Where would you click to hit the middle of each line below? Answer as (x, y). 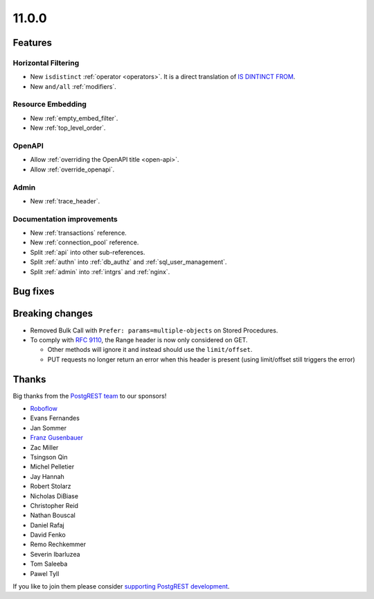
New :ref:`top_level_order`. (68, 128)
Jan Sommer (48, 428)
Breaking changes (53, 313)
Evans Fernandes (55, 418)
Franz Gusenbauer (56, 438)
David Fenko (48, 535)
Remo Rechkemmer (58, 544)
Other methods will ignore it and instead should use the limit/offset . (150, 350)
